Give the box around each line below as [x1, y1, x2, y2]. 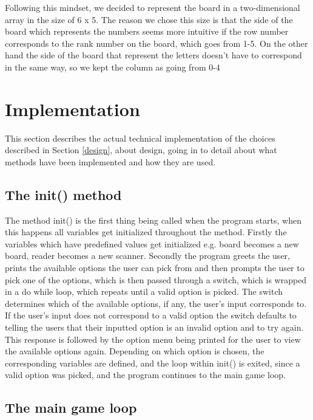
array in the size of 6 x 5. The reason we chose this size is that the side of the [5, 13, 293, 26]
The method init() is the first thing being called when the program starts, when [5, 213, 301, 226]
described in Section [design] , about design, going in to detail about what [5, 143, 277, 156]
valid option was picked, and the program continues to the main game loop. [5, 368, 286, 381]
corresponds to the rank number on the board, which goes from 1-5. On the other [5, 36, 308, 49]
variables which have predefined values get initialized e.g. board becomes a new [5, 237, 299, 250]
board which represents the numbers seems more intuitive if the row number [5, 25, 289, 38]
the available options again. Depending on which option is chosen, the [5, 345, 264, 357]
